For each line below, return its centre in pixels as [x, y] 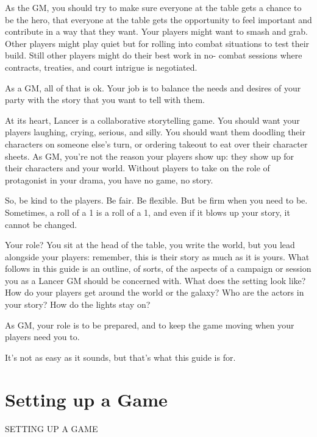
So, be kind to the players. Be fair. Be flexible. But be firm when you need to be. [156, 200]
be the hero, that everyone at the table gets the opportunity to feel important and [158, 19]
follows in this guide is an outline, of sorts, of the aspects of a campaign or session [158, 268]
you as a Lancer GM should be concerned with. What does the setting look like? [155, 280]
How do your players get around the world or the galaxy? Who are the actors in [155, 292]
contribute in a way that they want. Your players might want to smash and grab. [156, 31]
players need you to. [42, 337]
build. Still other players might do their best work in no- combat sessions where [154, 55]
